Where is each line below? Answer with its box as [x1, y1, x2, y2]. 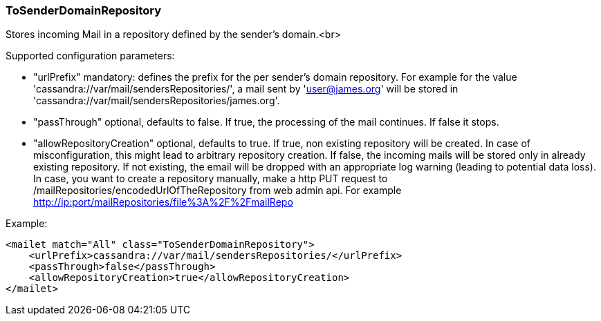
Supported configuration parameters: [6, 50, 175, 62]
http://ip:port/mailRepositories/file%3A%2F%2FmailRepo [33, 196, 293, 208]
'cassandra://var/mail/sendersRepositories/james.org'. [33, 95, 280, 107]
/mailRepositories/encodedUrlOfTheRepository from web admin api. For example [33, 184, 402, 197]
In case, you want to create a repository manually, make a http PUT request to [33, 173, 388, 185]
